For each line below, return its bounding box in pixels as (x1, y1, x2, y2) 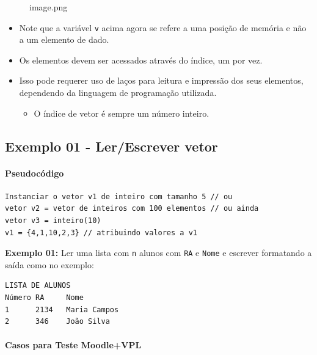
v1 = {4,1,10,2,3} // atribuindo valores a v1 (5, 228, 197, 237)
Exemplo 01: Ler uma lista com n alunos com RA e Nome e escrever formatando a (5, 246, 312, 259)
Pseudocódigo (5, 166, 64, 179)
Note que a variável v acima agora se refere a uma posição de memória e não (19, 21, 307, 34)
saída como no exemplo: (5, 258, 94, 271)
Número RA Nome (5, 293, 84, 302)
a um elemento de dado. (19, 33, 109, 46)
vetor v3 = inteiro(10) (5, 216, 101, 225)
